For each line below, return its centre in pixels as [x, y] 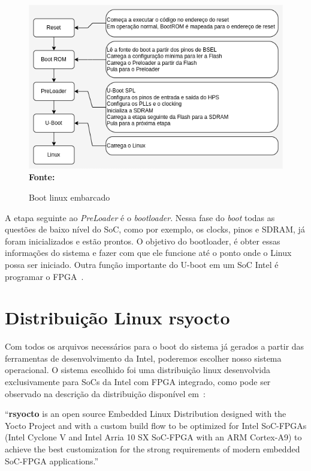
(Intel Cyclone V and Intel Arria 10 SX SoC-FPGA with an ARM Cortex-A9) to [153, 437]
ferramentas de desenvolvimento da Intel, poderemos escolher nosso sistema [143, 358]
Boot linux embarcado [70, 197]
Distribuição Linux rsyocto [117, 318]
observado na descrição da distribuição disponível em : [105, 393]
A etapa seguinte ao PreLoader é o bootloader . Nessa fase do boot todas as [140, 217]
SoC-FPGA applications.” [52, 460]
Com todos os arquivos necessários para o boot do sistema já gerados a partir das [155, 346]
